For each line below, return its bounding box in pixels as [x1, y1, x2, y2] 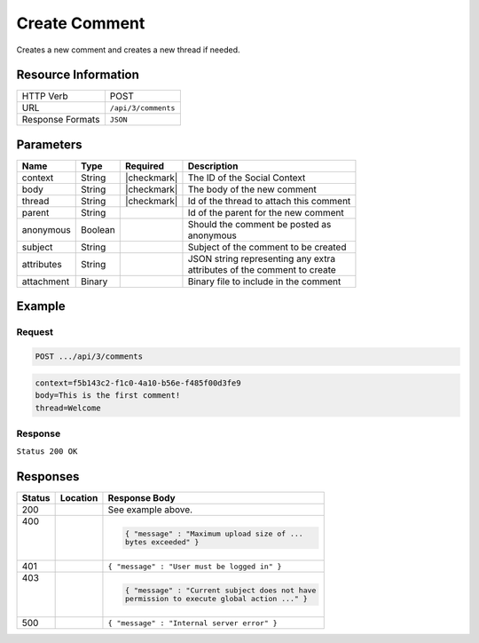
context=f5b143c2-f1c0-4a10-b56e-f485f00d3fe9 [35, 377, 241, 388]
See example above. [107, 504, 193, 516]
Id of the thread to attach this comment [187, 194, 351, 207]
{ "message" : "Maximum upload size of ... [124, 529, 303, 539]
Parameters [16, 137, 82, 152]
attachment [21, 275, 70, 288]
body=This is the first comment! [35, 391, 181, 401]
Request [16, 326, 53, 338]
